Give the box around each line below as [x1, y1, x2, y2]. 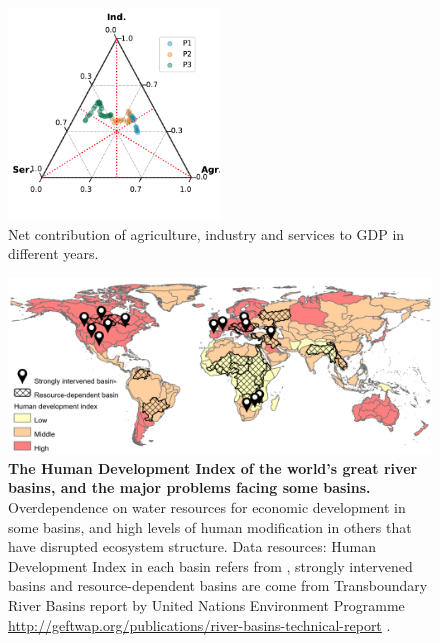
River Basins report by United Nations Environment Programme [8, 594, 405, 615]
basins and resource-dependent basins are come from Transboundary [8, 575, 428, 596]
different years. [8, 243, 99, 264]
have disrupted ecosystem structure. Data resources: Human [8, 536, 376, 557]
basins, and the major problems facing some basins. [8, 477, 371, 498]
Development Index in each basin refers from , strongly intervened [8, 555, 413, 576]
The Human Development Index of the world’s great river [8, 457, 418, 478]
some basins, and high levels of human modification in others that [8, 516, 412, 537]
